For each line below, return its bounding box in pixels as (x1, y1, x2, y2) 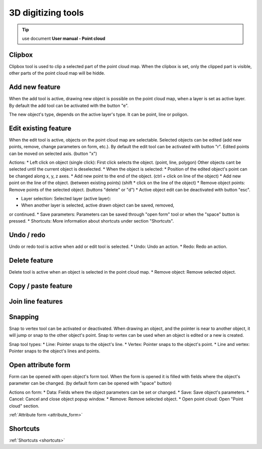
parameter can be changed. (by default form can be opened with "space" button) (9, 380, 172, 386)
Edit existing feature (9, 124, 71, 132)
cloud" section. (9, 403, 40, 409)
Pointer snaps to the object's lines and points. (9, 348, 100, 354)
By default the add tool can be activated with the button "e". (9, 103, 129, 108)
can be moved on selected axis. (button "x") (9, 151, 97, 156)
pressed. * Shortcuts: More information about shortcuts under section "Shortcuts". (9, 218, 174, 224)
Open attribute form (9, 361, 70, 369)
